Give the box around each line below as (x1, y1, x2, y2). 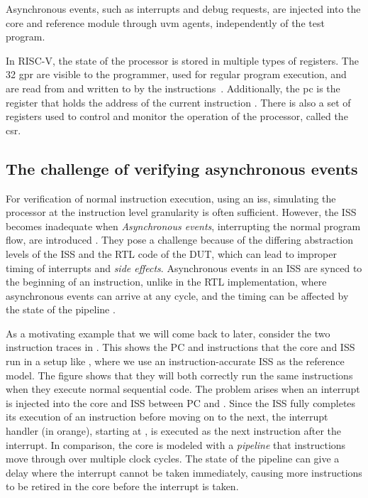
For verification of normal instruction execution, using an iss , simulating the (6, 190, 336, 205)
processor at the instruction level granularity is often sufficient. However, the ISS (6, 205, 357, 220)
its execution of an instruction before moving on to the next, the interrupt (6, 409, 328, 424)
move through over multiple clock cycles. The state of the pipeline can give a (6, 451, 340, 466)
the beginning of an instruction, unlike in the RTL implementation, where (6, 274, 327, 289)
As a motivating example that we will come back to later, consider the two (6, 325, 330, 340)
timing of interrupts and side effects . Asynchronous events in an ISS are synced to (6, 260, 362, 275)
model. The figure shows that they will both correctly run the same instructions (6, 367, 353, 382)
